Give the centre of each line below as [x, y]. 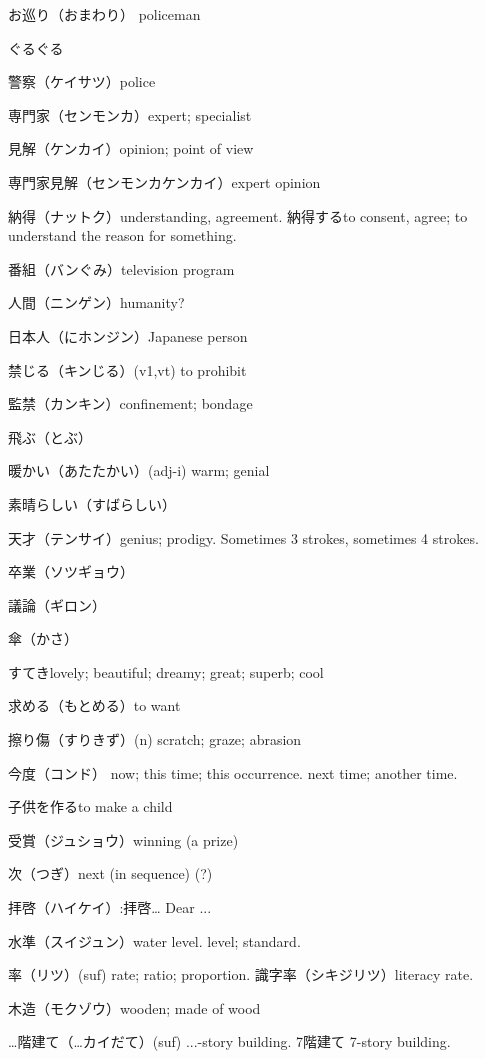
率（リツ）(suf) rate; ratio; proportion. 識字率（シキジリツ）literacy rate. [241, 974]
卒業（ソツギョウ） [71, 571]
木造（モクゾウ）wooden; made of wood [134, 1007]
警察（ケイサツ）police [82, 81]
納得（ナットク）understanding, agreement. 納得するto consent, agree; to [238, 215]
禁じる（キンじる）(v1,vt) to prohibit [127, 369]
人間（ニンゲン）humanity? [96, 302]
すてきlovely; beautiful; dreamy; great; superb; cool [166, 671]
